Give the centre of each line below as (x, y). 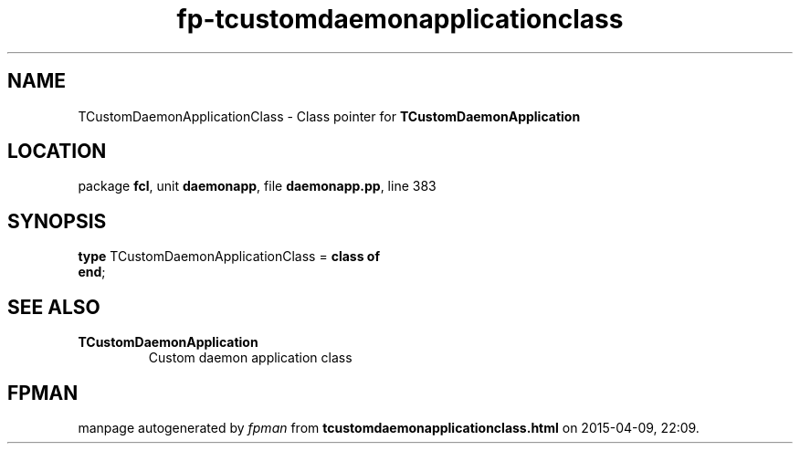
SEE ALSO (54, 307)
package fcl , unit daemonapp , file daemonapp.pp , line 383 (257, 186)
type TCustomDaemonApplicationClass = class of (229, 257)
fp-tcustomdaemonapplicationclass (400, 19)
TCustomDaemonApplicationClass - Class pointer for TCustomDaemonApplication (329, 116)
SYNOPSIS (57, 221)
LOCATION (57, 152)
